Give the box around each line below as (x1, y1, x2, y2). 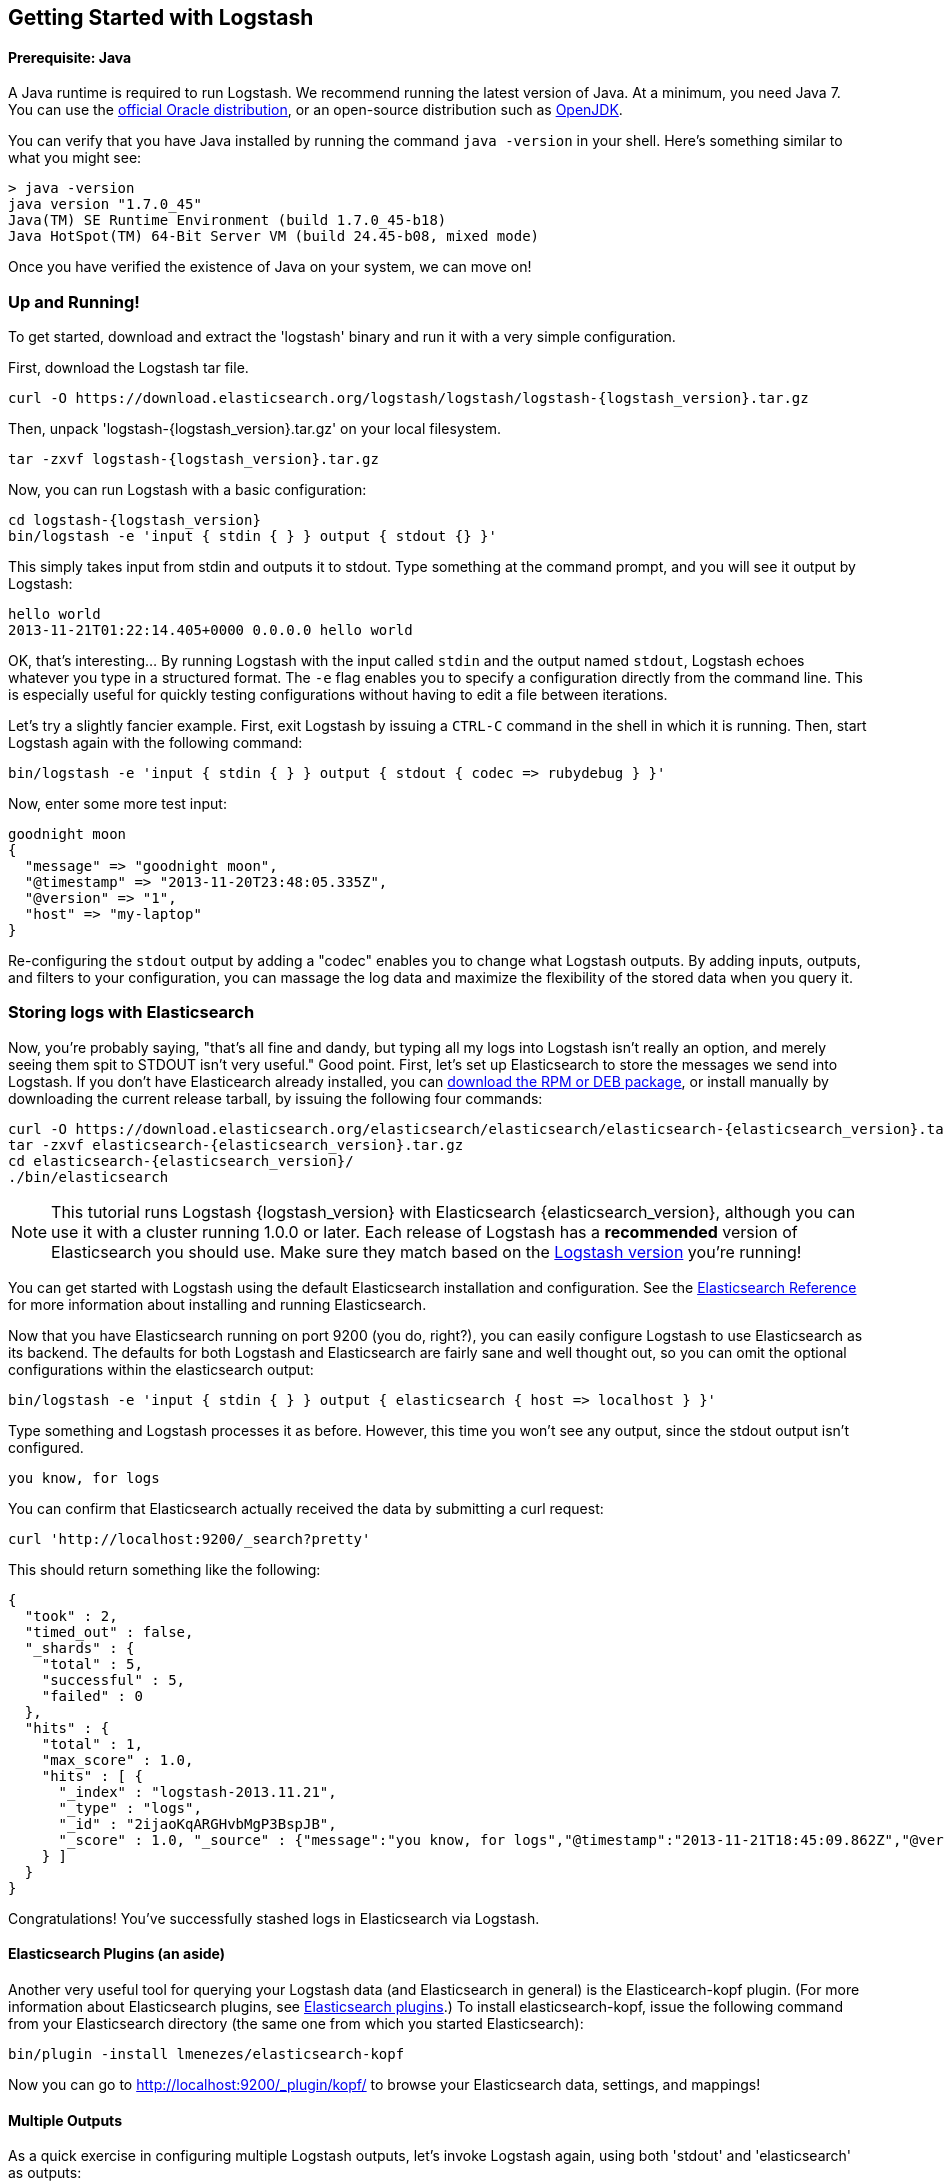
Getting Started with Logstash (8, 5, 314, 30)
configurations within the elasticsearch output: (8, 1360, 314, 1378)
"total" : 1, (41, 1735, 143, 1752)
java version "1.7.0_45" (8, 196, 202, 213)
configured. (8, 1438, 84, 1456)
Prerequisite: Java (8, 48, 132, 66)
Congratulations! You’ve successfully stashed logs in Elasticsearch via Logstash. (8, 1909, 540, 1927)
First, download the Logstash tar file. (8, 358, 249, 376)
